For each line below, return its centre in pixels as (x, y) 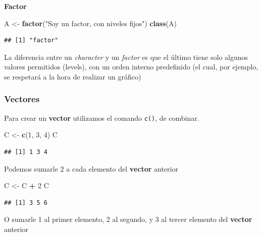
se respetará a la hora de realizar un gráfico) (73, 76)
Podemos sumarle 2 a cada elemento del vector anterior (91, 168)
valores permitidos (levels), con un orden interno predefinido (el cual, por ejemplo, (131, 67)
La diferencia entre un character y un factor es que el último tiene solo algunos (126, 57)
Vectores (22, 99)
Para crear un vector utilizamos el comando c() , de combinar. (102, 117)
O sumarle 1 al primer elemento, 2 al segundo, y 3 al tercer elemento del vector (128, 219)
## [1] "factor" (31, 41)
